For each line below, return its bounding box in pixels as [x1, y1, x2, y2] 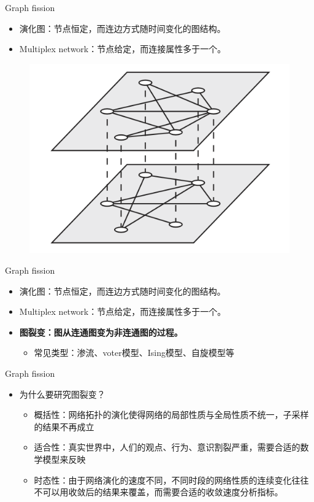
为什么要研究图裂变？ [19, 387, 105, 400]
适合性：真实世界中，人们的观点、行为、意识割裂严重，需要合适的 [34, 441, 301, 454]
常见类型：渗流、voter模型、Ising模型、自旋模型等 [34, 346, 234, 359]
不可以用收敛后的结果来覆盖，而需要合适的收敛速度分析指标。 [34, 485, 283, 498]
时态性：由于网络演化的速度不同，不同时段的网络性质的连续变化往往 [34, 473, 309, 486]
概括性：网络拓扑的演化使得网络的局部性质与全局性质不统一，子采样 [34, 408, 309, 421]
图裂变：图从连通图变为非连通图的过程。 [19, 325, 183, 338]
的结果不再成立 [34, 420, 94, 433]
